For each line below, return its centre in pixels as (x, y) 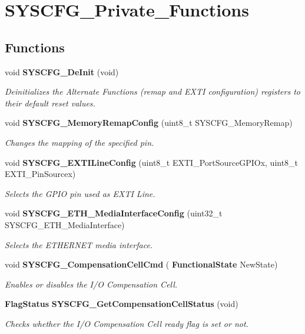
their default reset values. (50, 103)
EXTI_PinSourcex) (40, 174)
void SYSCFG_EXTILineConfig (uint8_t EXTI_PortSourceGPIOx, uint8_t (152, 162)
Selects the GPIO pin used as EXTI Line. (80, 193)
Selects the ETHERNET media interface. (79, 244)
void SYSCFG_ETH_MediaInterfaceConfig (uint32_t (114, 213)
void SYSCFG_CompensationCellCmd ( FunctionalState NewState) (141, 264)
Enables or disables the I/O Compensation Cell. (91, 284)
